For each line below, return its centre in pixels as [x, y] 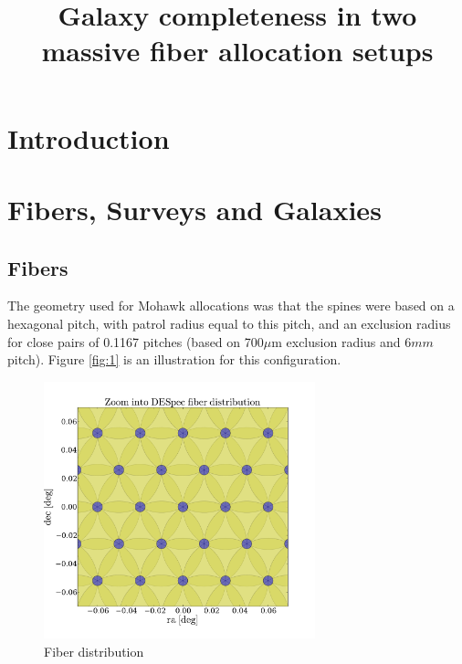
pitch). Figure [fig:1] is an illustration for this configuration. [174, 359]
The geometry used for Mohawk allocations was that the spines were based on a [231, 306]
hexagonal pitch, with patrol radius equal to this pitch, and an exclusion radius [229, 323]
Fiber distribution [94, 651]
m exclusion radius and [336, 341]
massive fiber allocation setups [237, 51]
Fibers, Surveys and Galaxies [194, 209]
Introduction [89, 137]
